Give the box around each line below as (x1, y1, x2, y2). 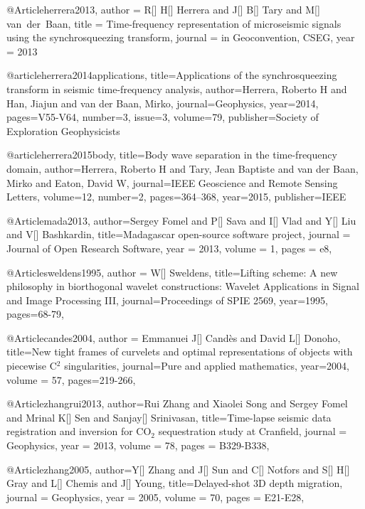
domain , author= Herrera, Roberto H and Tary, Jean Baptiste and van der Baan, (6, 161, 359, 176)
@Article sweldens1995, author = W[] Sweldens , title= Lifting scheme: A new (6, 264, 338, 279)
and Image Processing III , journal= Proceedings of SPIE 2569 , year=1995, (6, 292, 328, 307)
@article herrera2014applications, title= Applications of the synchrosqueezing (6, 68, 337, 82)
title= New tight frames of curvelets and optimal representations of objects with (6, 344, 353, 359)
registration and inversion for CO (6, 424, 152, 439)
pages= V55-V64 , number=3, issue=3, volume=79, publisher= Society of (6, 109, 319, 124)
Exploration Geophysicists (6, 123, 120, 138)
